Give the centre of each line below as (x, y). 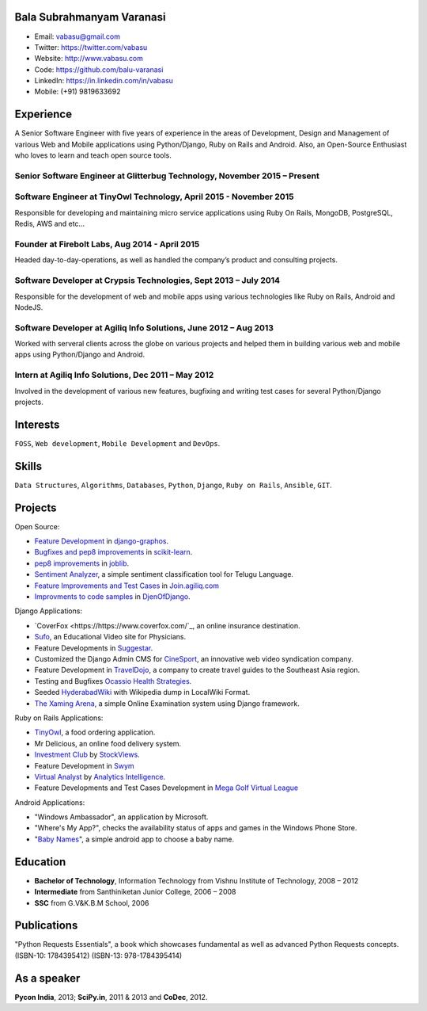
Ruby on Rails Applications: (59, 718)
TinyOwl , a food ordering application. (95, 732)
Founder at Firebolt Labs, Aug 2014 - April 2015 (107, 244)
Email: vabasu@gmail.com (77, 36)
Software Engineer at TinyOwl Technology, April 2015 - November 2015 (154, 196)
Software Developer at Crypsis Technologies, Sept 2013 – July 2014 (147, 280)
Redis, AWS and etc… (50, 224)
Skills (28, 466)
